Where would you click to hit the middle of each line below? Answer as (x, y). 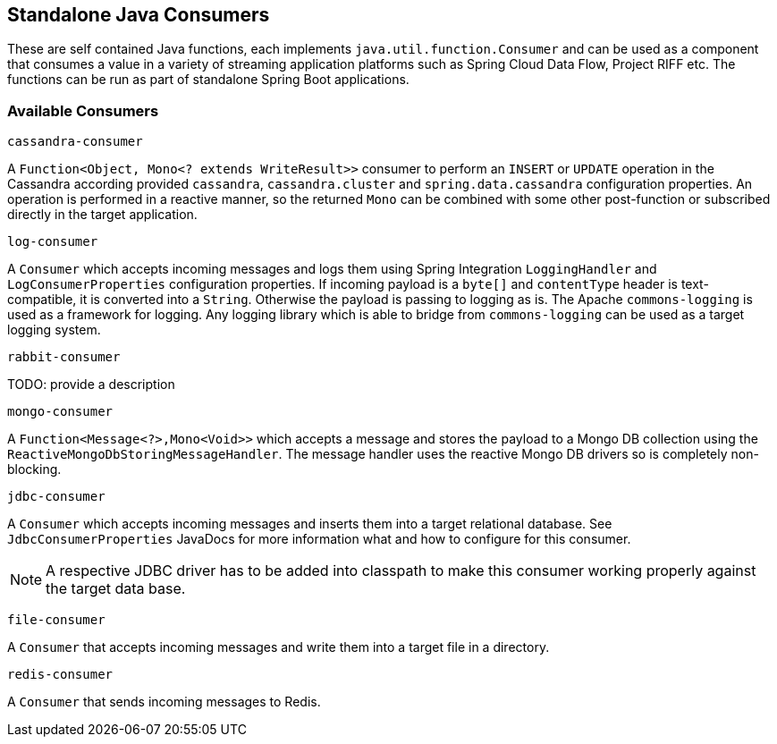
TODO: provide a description (91, 385)
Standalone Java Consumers (139, 15)
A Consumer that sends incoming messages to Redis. (164, 702)
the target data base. (116, 589)
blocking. (34, 469)
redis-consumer (60, 675)
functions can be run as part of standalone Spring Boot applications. (208, 80)
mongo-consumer (60, 412)
